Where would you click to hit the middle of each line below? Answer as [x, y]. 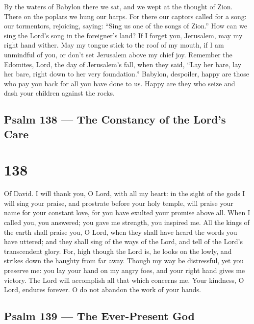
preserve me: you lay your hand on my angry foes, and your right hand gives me [125, 270]
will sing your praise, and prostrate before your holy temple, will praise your [119, 203]
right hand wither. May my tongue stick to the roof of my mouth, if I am [114, 45]
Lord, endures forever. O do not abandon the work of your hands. [102, 289]
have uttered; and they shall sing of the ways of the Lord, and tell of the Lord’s [123, 241]
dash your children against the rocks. [59, 93]
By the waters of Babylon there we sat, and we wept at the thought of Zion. [118, 6]
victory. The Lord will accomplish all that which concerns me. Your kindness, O [124, 280]
